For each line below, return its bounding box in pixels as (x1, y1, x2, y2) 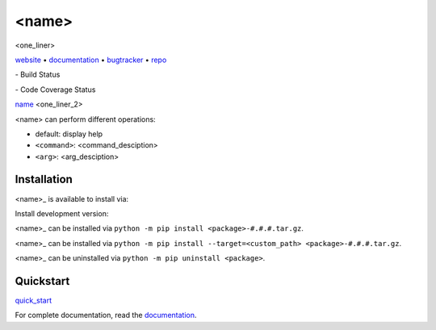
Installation (15, 173, 73, 186)
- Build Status (15, 69, 61, 80)
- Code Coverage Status (15, 85, 96, 94)
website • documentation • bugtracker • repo (15, 55, 167, 65)
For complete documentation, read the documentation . (15, 311, 197, 320)
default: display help (35, 129, 103, 139)
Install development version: (15, 208, 109, 218)
